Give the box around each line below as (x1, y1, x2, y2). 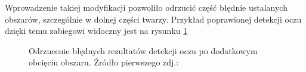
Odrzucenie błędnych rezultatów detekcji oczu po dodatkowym (29, 44, 258, 57)
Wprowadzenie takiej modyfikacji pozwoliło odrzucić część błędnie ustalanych (5, 1, 288, 13)
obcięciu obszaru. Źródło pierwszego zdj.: (29, 56, 179, 68)
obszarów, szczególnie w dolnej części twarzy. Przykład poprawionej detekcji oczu (5, 12, 302, 25)
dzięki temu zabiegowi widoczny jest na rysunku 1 (5, 24, 188, 37)
